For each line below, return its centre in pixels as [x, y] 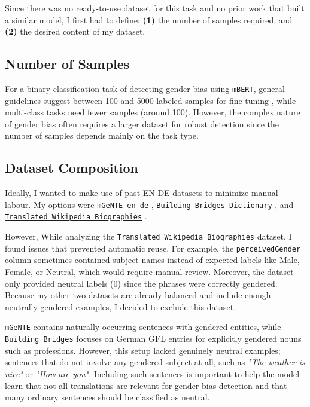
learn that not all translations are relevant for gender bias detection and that [146, 385]
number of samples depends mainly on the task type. [102, 135]
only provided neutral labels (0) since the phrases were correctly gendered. [141, 283]
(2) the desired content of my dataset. [75, 31]
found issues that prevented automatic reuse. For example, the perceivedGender [153, 248]
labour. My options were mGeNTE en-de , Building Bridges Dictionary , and [149, 204]
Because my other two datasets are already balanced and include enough [138, 295]
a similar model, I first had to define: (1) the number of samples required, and [149, 19]
